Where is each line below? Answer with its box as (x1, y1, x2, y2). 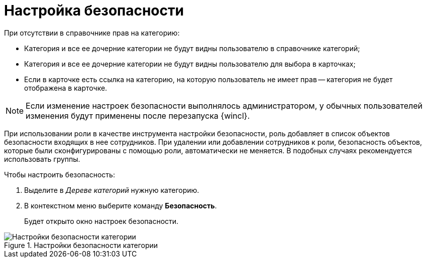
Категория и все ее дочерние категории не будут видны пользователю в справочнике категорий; (24, 44, 360, 53)
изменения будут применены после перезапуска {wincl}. (26, 110, 250, 121)
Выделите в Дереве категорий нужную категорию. (24, 185, 199, 194)
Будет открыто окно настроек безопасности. (24, 216, 179, 225)
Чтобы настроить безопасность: (4, 170, 115, 179)
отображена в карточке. (24, 83, 108, 92)
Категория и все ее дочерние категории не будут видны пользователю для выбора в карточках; (24, 59, 356, 68)
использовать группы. (4, 154, 80, 163)
